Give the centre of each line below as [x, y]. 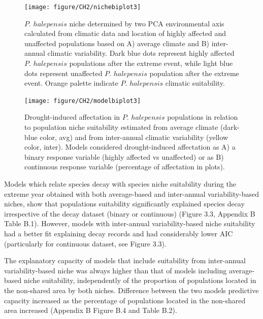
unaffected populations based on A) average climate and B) [117, 43]
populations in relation [203, 117]
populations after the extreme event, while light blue [151, 63]
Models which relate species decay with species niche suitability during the [120, 184]
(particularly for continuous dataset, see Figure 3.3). [85, 243]
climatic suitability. [195, 83]
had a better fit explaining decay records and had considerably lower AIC [119, 233]
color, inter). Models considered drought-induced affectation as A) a [130, 147]
